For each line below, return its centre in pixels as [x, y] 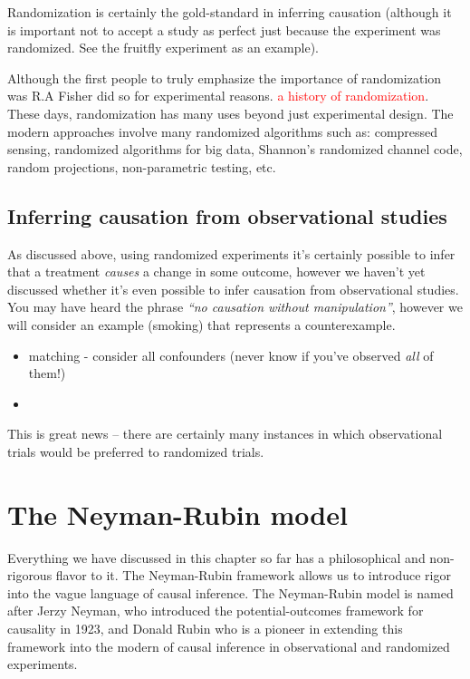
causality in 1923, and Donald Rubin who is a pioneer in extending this [205, 628]
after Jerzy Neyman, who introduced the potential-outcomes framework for [216, 611]
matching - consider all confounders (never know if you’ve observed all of [231, 355]
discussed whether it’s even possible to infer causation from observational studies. [233, 289]
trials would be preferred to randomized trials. [136, 451]
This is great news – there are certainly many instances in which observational [225, 434]
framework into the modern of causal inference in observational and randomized [229, 646]
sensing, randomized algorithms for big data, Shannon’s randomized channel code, [235, 149]
